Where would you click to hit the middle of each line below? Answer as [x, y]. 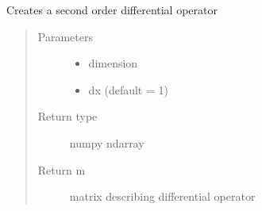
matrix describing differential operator [162, 196]
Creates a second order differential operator [112, 10]
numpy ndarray [107, 142]
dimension [113, 63]
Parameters [65, 36]
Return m [62, 169]
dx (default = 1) [128, 89]
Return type [67, 116]
